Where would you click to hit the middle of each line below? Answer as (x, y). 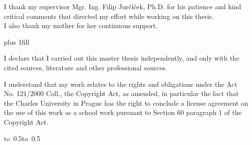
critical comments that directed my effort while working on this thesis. (109, 16)
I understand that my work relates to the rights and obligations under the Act (121, 84)
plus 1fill (17, 41)
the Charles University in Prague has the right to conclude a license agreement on (126, 103)
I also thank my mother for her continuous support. (81, 25)
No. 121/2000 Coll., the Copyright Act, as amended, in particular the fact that (121, 93)
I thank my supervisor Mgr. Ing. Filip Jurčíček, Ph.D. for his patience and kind (123, 6)
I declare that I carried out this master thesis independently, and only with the (122, 58)
